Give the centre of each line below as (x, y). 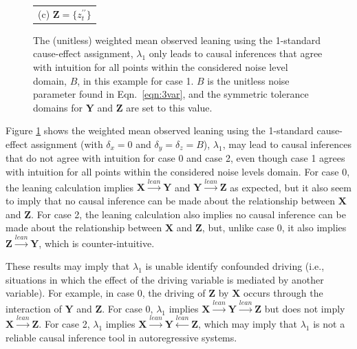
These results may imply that (68, 266)
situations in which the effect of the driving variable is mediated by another (165, 279)
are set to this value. (169, 107)
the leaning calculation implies (69, 187)
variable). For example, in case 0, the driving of (106, 293)
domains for (58, 107)
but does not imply (305, 308)
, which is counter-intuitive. (97, 243)
